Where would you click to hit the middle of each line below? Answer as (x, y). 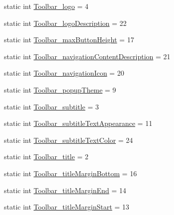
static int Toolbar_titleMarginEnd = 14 (65, 190)
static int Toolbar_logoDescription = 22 (65, 23)
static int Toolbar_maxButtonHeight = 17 (69, 40)
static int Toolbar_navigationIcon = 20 (64, 73)
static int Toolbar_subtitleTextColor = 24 (69, 140)
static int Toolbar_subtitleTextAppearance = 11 (78, 123)
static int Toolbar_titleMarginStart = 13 (67, 207)
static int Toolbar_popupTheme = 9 (60, 89)
